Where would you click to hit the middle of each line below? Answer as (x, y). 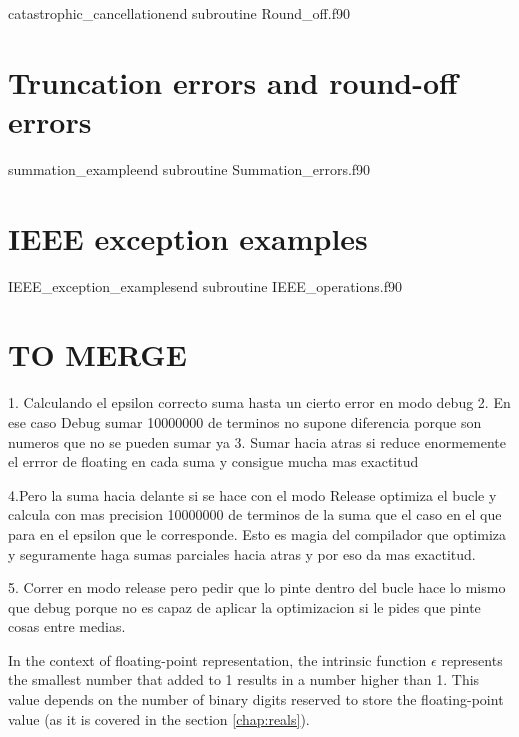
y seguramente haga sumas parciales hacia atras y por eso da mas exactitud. (242, 553)
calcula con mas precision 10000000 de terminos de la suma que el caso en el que (255, 514)
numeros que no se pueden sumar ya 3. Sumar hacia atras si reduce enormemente (257, 441)
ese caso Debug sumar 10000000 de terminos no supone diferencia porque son (245, 421)
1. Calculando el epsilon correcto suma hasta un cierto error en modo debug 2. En (259, 402)
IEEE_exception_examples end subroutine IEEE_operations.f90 (205, 285)
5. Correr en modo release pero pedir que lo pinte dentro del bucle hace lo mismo (257, 587)
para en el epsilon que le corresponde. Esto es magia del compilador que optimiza (257, 533)
